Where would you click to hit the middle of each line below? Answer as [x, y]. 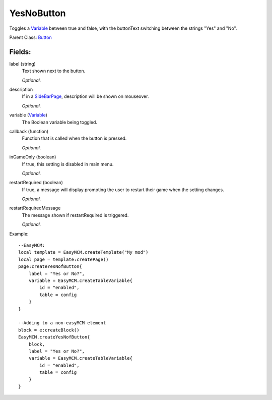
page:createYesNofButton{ [50, 267]
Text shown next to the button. [54, 71]
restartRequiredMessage [35, 208]
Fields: [20, 52]
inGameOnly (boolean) [33, 157]
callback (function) [29, 131]
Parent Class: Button [31, 37]
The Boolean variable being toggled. [60, 122]
